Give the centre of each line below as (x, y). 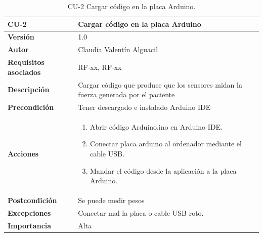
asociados (24, 72)
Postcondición (32, 200)
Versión (21, 37)
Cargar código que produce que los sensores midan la (160, 84)
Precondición (31, 107)
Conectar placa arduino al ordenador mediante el (166, 144)
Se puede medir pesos (111, 200)
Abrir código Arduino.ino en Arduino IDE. (156, 126)
